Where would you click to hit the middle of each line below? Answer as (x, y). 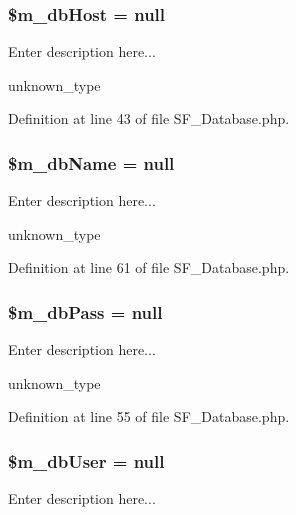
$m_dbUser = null (86, 460)
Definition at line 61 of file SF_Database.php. (149, 267)
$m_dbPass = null (85, 311)
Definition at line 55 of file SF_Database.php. (149, 416)
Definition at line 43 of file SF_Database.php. (149, 118)
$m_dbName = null (91, 162)
